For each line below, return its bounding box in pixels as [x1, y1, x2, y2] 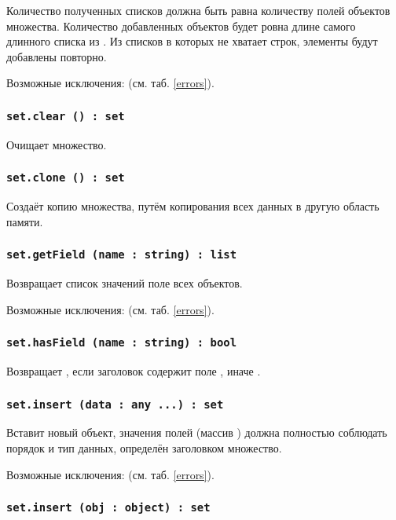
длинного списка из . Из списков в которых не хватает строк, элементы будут [6, 33, 378, 49]
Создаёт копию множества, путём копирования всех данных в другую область [6, 198, 379, 214]
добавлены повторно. [6, 48, 107, 64]
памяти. [6, 213, 43, 229]
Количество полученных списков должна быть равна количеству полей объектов [6, 2, 390, 18]
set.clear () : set [6, 109, 125, 123]
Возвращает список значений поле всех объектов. [6, 275, 243, 291]
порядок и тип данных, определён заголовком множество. [6, 440, 282, 456]
